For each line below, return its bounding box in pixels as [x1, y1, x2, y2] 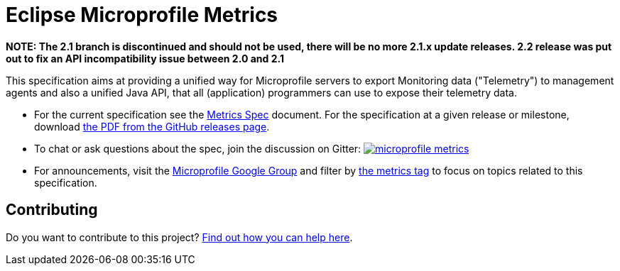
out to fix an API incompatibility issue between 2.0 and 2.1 [6, 52, 284, 65]
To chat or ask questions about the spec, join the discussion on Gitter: [34, 142, 361, 155]
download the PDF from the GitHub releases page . [34, 120, 270, 133]
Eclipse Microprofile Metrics [6, 3, 278, 27]
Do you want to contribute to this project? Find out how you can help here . [6, 231, 353, 243]
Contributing [6, 201, 98, 219]
